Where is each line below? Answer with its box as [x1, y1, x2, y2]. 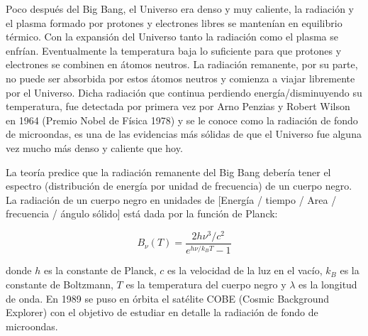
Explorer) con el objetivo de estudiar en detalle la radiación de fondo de [6, 305, 318, 320]
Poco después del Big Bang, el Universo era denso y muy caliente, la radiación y [6, 1, 354, 16]
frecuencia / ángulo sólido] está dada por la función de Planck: [6, 206, 278, 221]
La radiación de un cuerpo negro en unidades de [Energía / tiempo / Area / [6, 192, 337, 207]
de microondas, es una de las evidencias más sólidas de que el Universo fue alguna [6, 126, 362, 141]
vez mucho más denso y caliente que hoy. [6, 140, 183, 155]
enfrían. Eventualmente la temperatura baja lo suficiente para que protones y [6, 43, 342, 58]
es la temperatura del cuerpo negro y [126, 276, 286, 291]
